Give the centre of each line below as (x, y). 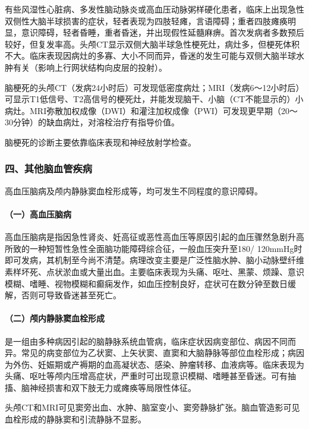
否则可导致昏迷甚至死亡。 (71, 295)
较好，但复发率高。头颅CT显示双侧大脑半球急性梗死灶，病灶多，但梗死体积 (152, 44)
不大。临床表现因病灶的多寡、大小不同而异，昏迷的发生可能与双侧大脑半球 (150, 56)
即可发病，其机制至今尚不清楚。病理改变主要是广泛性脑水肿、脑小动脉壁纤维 (154, 260)
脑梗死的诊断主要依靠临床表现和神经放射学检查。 (100, 142)
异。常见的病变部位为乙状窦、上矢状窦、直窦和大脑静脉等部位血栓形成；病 (150, 353)
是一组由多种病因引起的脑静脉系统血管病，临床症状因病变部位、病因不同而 (150, 341)
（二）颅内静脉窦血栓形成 (55, 318)
